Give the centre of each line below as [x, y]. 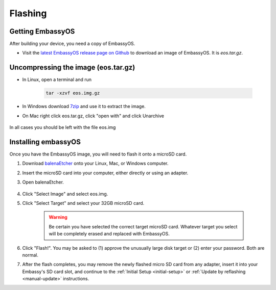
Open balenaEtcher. [43, 182]
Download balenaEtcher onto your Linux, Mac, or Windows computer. [95, 164]
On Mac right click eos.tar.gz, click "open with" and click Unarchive [93, 116]
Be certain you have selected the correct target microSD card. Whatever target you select [143, 226]
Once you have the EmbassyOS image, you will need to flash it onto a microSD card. [98, 154]
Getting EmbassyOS [42, 31]
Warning [58, 217]
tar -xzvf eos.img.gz [73, 93]
